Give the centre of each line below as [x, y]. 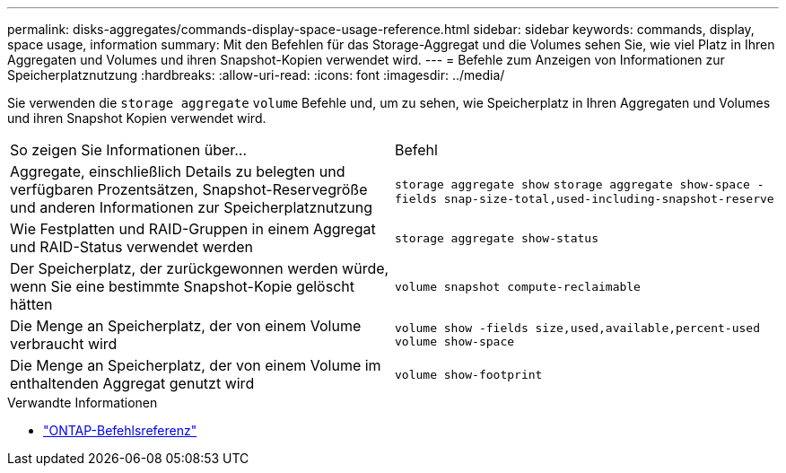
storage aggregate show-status [497, 238]
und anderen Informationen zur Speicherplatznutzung [192, 207]
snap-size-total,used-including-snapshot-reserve [609, 198]
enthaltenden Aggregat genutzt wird [132, 383]
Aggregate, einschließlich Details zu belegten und [178, 171]
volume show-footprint [469, 374]
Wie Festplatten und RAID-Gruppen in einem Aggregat [193, 229]
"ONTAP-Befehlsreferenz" [120, 430]
